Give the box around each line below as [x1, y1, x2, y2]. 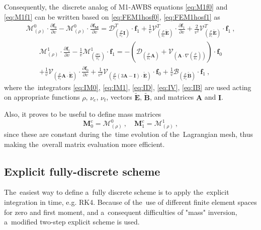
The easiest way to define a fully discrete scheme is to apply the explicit [4, 187, 229, 197]
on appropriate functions [4, 92, 80, 102]
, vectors [106, 92, 132, 102]
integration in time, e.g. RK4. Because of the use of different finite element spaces [4, 196, 257, 207]
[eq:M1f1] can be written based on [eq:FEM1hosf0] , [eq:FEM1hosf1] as [4, 11, 220, 22]
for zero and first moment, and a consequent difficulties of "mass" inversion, [4, 206, 237, 217]
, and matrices [149, 92, 194, 102]
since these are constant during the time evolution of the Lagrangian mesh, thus [4, 128, 253, 139]
